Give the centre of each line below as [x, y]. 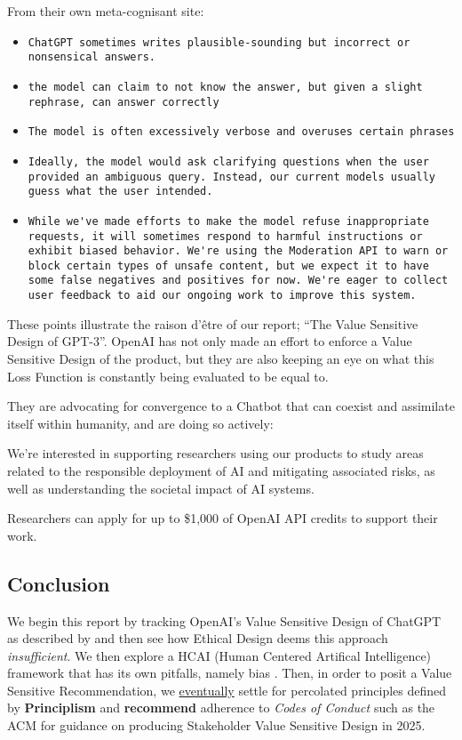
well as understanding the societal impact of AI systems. [161, 488]
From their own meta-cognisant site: [106, 11]
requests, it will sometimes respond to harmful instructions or [225, 236]
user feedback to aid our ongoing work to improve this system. [222, 296]
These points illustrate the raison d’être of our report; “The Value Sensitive [213, 323]
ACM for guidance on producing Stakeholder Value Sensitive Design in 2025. [216, 725]
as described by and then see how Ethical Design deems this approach [198, 638]
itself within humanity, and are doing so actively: [140, 423]
